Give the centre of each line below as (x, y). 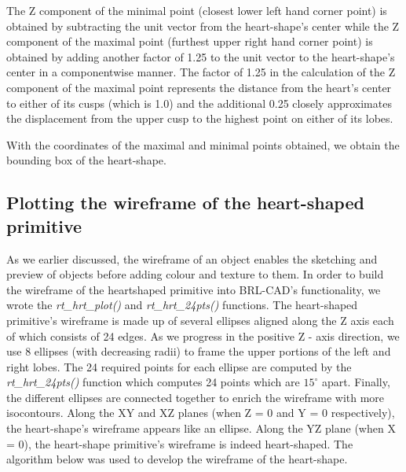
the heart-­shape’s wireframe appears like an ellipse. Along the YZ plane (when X (201, 428)
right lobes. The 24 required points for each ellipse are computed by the (179, 366)
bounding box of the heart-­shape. (86, 160)
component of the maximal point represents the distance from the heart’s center (199, 87)
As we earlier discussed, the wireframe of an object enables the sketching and (192, 258)
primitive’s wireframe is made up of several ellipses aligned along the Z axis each (200, 320)
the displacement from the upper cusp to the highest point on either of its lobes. (200, 118)
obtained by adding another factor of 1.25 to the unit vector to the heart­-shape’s (201, 56)
